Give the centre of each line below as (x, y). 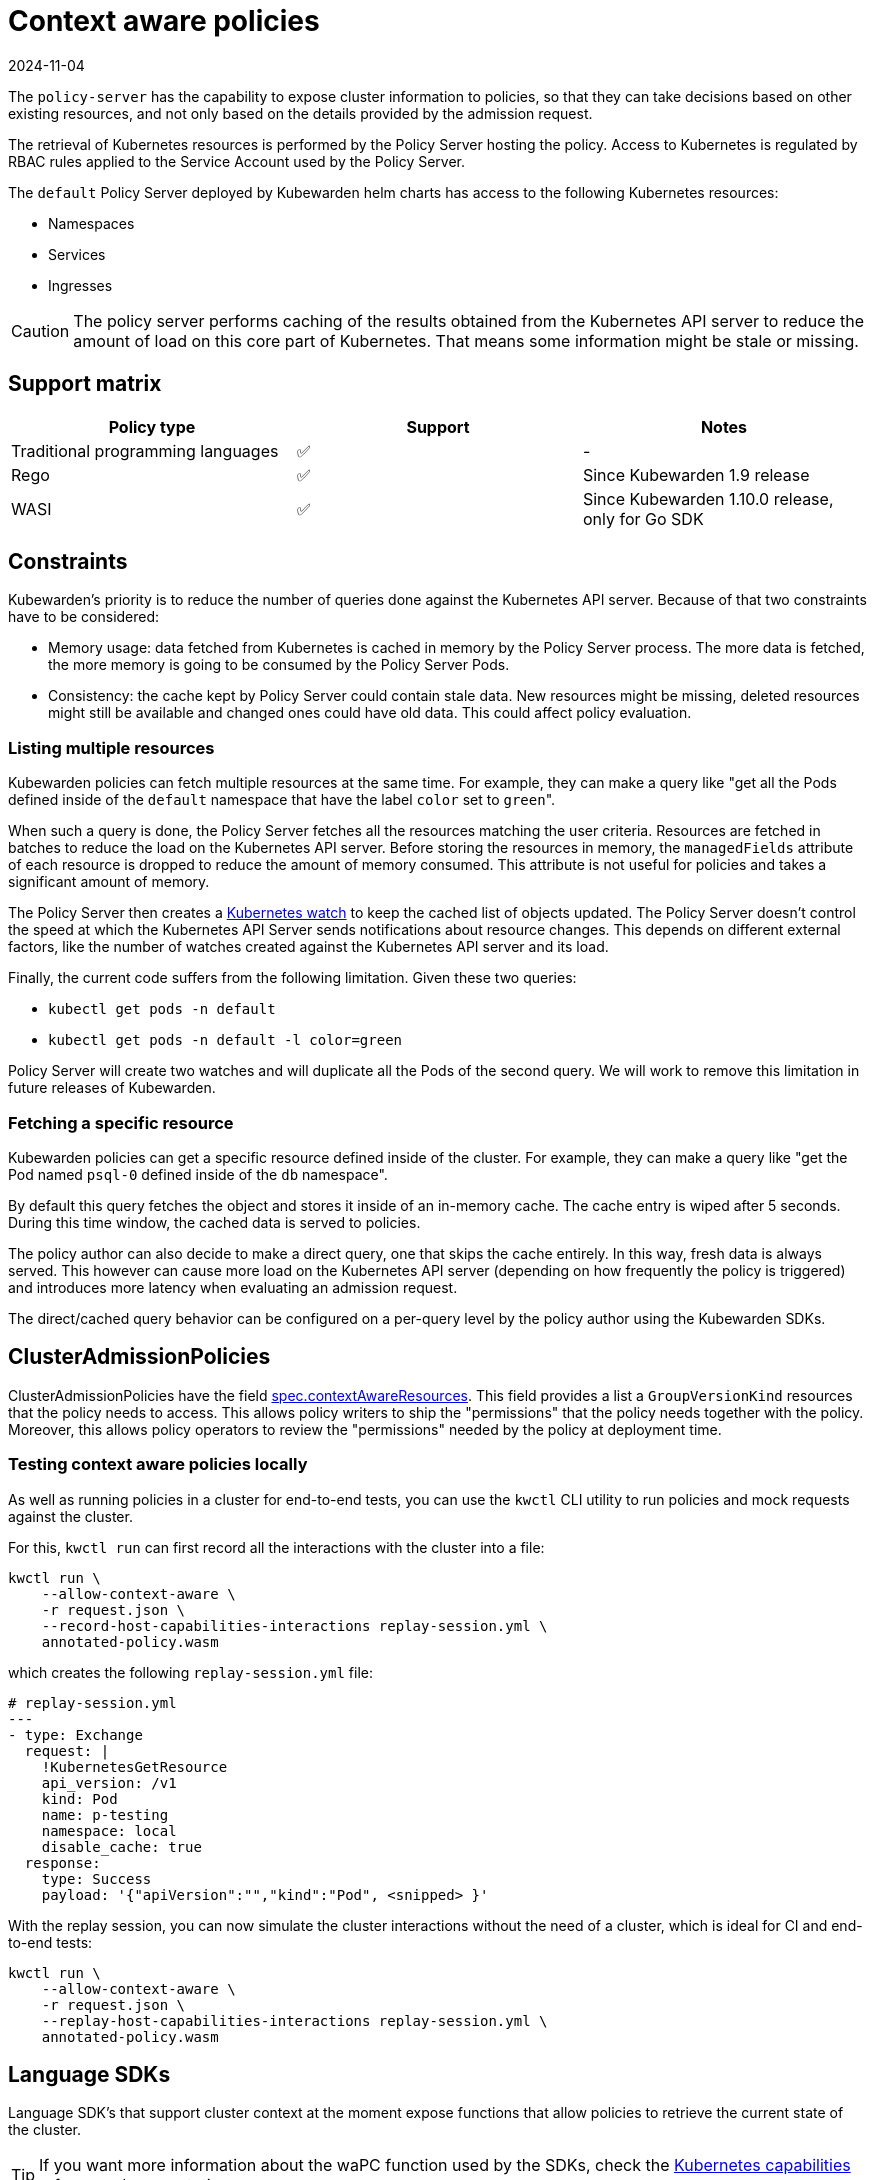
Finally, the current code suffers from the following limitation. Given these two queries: (292, 978)
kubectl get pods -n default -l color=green (225, 1040)
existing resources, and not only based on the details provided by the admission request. (300, 113)
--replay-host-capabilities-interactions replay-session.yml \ (294, 2020)
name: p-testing (105, 1814)
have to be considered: (84, 617)
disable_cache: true (121, 1846)
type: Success (96, 1878)
